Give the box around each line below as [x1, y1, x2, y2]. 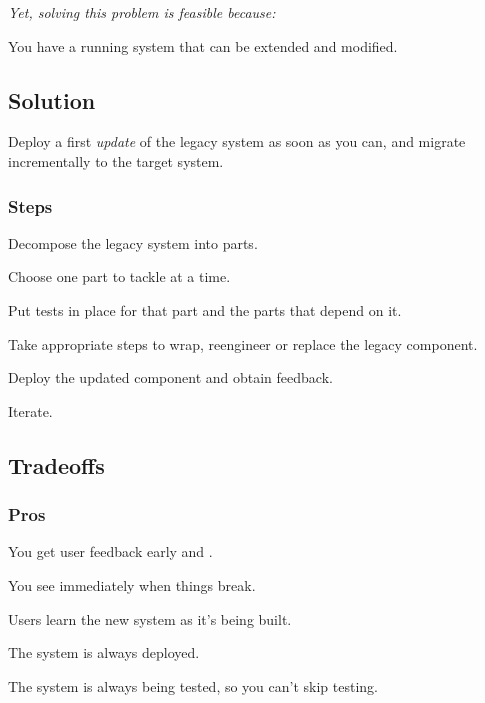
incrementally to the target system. [8, 150, 224, 171]
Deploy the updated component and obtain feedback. [8, 367, 333, 388]
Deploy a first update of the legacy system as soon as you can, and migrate [8, 131, 466, 152]
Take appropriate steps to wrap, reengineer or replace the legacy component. [8, 333, 478, 354]
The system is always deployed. [8, 642, 200, 663]
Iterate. [8, 400, 53, 421]
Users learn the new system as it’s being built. [8, 608, 292, 629]
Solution [8, 84, 96, 115]
